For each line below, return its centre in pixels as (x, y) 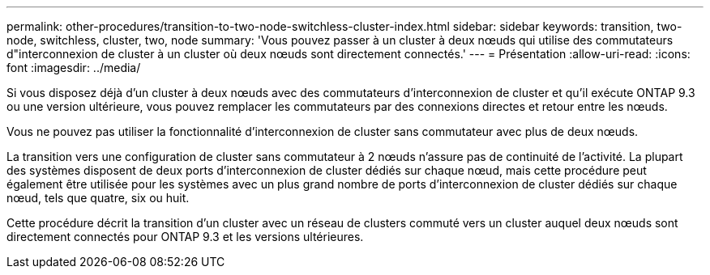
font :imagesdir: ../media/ (74, 68)
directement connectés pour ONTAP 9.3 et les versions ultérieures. (185, 237)
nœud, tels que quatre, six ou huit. (98, 198)
